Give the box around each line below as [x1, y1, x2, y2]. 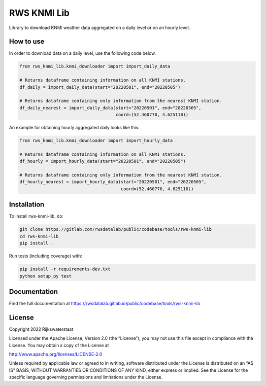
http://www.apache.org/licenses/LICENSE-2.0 [9, 351, 102, 357]
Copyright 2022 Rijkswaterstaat [9, 326, 73, 332]
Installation [9, 200, 44, 209]
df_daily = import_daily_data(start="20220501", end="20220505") [19, 84, 181, 90]
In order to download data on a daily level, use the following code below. [9, 50, 156, 56]
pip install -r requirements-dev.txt [19, 266, 111, 272]
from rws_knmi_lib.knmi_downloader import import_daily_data [19, 64, 170, 69]
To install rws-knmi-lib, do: [9, 213, 64, 219]
